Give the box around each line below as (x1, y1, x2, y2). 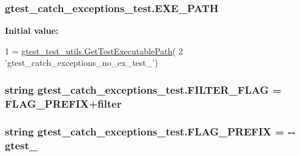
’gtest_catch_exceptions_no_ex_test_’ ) (5, 56, 158, 69)
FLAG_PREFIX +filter (5, 96, 122, 111)
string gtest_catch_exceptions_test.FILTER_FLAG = (5, 82, 282, 97)
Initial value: (5, 24, 59, 37)
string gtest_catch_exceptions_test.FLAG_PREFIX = (5, 123, 284, 138)
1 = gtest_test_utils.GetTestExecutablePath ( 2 (5, 44, 183, 57)
